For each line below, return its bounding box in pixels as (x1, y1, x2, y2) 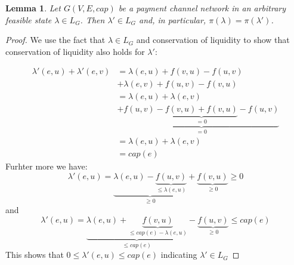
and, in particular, (139, 13, 206, 26)
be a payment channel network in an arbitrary (118, 2, 286, 14)
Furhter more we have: (5, 160, 88, 172)
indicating (160, 248, 197, 261)
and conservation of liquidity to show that (136, 33, 290, 46)
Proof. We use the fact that (5, 33, 106, 46)
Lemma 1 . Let (5, 2, 61, 14)
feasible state (5, 13, 52, 26)
